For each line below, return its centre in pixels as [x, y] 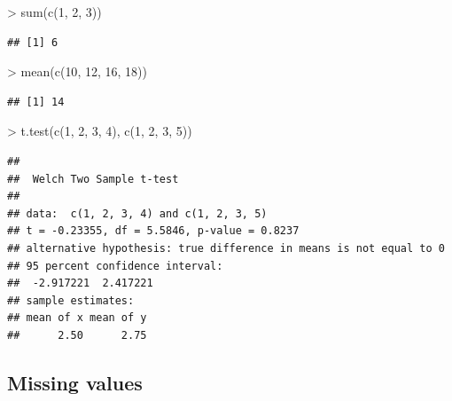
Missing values [75, 382]
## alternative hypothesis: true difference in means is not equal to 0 [226, 248]
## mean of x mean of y [77, 318]
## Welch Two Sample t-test [93, 179]
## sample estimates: [71, 300]
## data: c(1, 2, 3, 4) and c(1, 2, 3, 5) [137, 213]
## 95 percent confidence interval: [115, 266]
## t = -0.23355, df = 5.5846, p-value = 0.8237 [153, 231]
